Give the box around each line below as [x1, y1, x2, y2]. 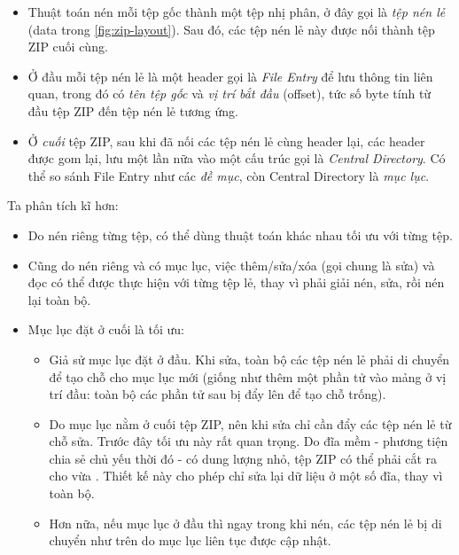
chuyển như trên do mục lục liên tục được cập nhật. [49, 531, 331, 550]
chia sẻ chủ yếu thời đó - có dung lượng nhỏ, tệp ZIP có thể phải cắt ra [49, 449, 437, 467]
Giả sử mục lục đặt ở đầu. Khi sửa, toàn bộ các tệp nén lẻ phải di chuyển [49, 349, 449, 368]
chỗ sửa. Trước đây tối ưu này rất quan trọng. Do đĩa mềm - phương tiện [49, 432, 448, 450]
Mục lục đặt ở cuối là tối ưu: [27, 320, 184, 339]
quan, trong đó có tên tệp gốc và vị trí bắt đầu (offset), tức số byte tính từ [27, 84, 432, 103]
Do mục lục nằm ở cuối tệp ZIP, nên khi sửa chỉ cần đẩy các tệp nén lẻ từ [49, 414, 452, 433]
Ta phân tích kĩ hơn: [7, 196, 119, 215]
